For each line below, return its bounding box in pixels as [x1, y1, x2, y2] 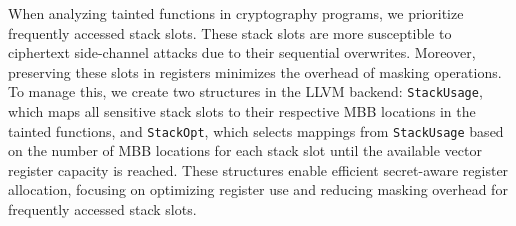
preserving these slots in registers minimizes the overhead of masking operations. [8, 61, 502, 82]
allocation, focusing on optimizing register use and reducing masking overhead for [8, 179, 508, 200]
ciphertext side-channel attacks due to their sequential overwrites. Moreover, [8, 42, 476, 63]
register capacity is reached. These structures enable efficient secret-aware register [8, 159, 509, 180]
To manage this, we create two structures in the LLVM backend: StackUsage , [8, 81, 483, 102]
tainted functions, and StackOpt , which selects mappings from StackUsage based [8, 120, 504, 141]
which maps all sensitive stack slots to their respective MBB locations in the [8, 101, 476, 122]
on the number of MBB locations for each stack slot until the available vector [8, 140, 482, 161]
